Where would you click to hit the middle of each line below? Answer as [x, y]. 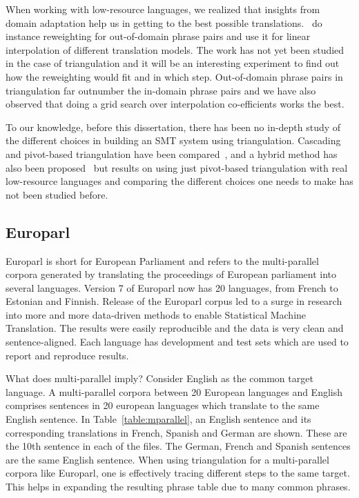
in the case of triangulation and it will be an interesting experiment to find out [173, 63]
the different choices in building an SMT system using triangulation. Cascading [173, 140]
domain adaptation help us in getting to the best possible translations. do [164, 22]
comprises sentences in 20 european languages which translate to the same [163, 405]
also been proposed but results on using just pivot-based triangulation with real [177, 167]
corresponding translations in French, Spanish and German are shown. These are [176, 432]
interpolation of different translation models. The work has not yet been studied [175, 49]
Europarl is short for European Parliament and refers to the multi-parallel [162, 260]
